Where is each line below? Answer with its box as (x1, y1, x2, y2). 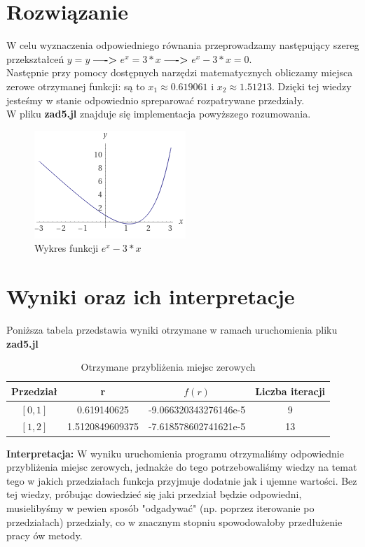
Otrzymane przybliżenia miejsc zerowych (81, 360, 256, 374)
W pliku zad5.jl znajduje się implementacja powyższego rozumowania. (6, 106, 311, 121)
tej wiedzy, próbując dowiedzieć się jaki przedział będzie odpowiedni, (6, 487, 302, 502)
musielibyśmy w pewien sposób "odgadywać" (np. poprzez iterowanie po (6, 500, 315, 515)
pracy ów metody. (6, 528, 83, 543)
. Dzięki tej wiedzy (271, 78, 352, 93)
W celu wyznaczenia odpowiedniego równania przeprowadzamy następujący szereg (6, 38, 359, 52)
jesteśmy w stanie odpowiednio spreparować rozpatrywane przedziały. (6, 92, 305, 107)
